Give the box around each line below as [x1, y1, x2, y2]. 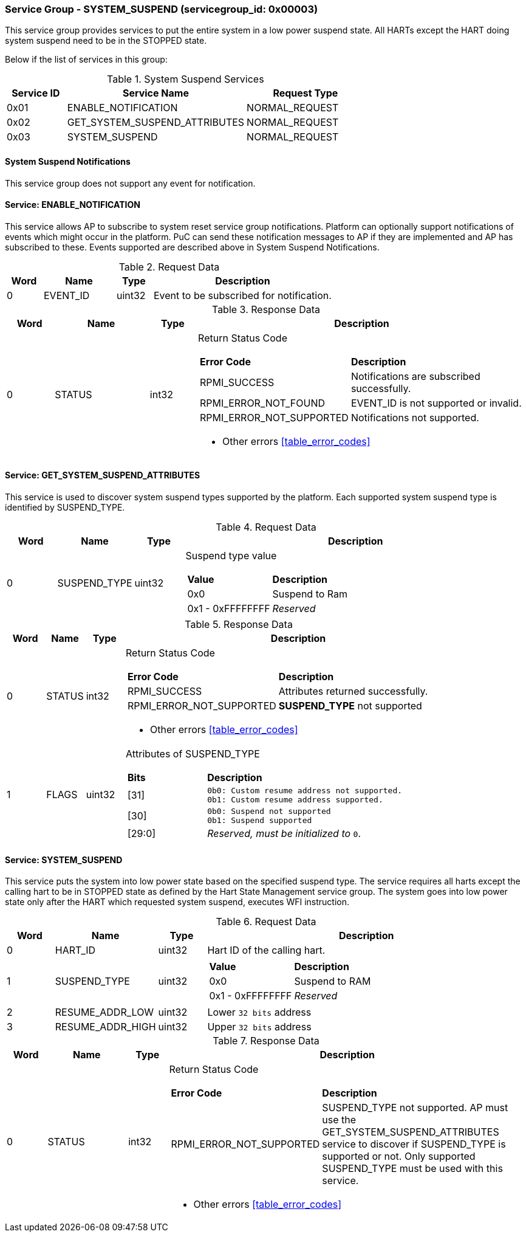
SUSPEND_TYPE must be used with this [322, 1162, 503, 1175]
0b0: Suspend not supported [207, 807, 331, 816]
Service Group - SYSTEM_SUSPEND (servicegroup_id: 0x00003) [5, 3, 318, 15]
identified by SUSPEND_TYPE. [5, 502, 125, 513]
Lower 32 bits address [207, 1006, 312, 1019]
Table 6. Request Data [216, 915, 316, 928]
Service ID [12, 87, 60, 100]
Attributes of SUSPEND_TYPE [126, 748, 260, 760]
